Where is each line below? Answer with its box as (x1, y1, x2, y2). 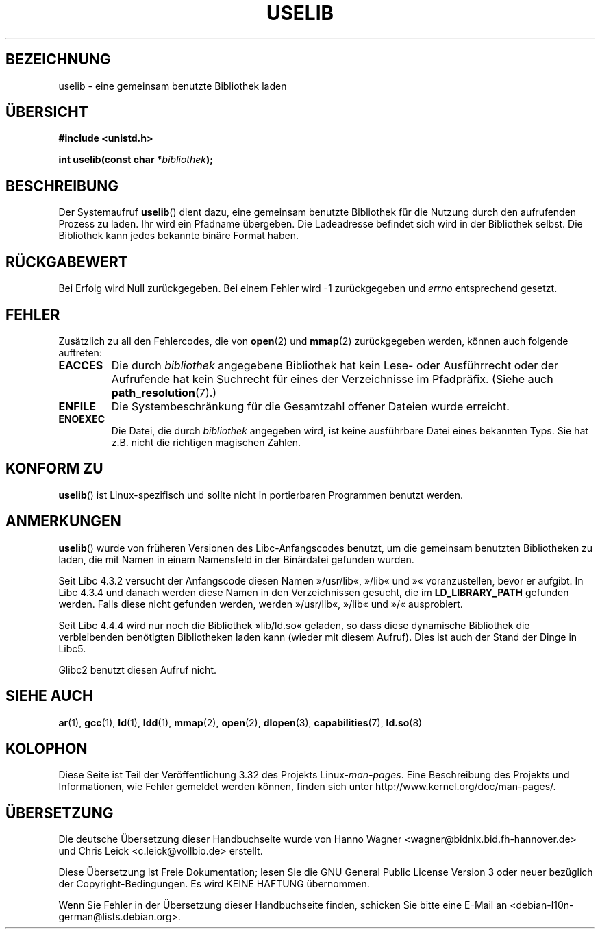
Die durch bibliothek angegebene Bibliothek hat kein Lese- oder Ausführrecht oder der (111, 358, 559, 372)
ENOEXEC (58, 413, 105, 425)
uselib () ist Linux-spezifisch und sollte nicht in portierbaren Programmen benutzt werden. (58, 489, 464, 501)
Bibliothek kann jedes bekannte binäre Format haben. (58, 230, 299, 242)
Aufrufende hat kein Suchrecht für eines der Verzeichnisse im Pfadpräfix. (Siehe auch (111, 371, 553, 386)
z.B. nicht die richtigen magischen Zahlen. (111, 436, 301, 448)
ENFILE (58, 399, 96, 413)
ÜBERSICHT (5, 103, 88, 121)
